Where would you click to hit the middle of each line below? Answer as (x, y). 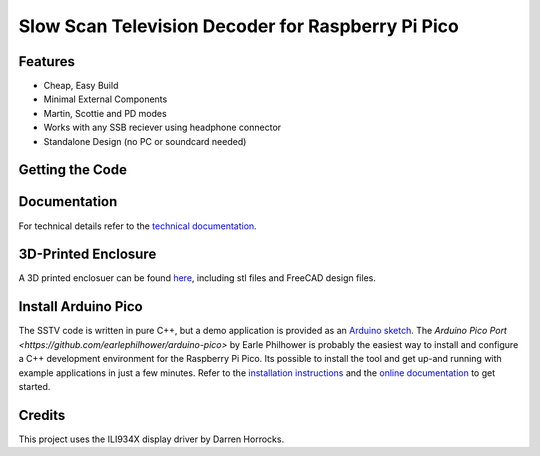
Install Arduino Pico (81, 306)
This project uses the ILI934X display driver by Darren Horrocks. (151, 439)
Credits (42, 415)
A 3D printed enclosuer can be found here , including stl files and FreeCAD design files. (197, 278)
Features (46, 61)
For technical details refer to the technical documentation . (137, 226)
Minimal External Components (105, 99)
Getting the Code (72, 170)
